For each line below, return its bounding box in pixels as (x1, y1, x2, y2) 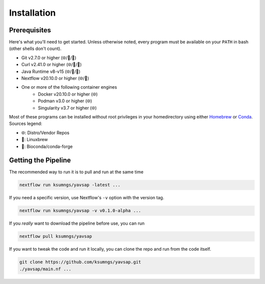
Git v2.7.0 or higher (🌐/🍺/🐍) (21, 54, 77, 61)
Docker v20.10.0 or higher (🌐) (38, 91, 98, 97)
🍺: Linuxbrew (21, 137, 48, 142)
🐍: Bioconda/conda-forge (21, 143, 73, 149)
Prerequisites (9, 26, 51, 34)
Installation (9, 7, 56, 18)
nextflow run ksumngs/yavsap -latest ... (19, 182, 121, 188)
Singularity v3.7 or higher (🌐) (38, 105, 97, 111)
